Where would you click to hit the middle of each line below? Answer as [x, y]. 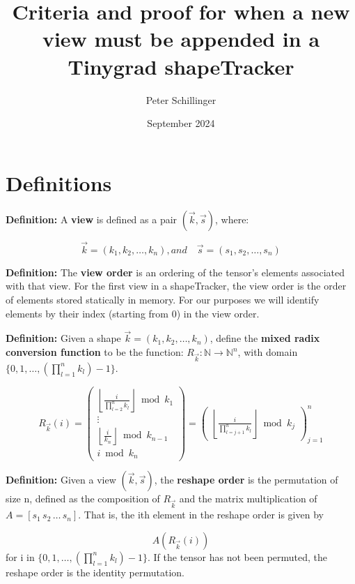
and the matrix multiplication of [248, 499]
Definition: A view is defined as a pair [92, 219]
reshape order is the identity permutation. [95, 572]
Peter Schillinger [181, 99]
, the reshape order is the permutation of [246, 480]
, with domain [268, 352]
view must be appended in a [181, 39]
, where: [232, 219]
